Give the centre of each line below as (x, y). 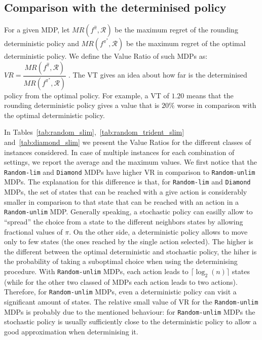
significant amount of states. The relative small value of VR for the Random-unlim (131, 301)
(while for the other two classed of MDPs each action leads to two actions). (121, 281)
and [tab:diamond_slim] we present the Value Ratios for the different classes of (128, 142)
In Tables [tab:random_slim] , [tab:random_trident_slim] (94, 132)
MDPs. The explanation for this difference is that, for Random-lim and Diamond (127, 182)
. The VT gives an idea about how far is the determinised (158, 75)
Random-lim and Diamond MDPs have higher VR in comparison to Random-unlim (130, 172)
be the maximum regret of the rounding (176, 30)
